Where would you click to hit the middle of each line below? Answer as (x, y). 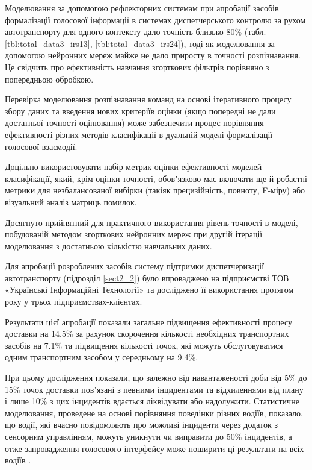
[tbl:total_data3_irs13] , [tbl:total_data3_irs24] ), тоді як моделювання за (140, 43)
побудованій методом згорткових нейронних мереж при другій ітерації (134, 234)
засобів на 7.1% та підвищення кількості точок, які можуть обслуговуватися (144, 345)
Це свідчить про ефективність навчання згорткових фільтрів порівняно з (137, 67)
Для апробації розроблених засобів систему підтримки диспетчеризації (135, 266)
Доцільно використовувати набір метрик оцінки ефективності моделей (133, 167)
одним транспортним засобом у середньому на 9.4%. (102, 357)
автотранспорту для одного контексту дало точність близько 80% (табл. (136, 32)
